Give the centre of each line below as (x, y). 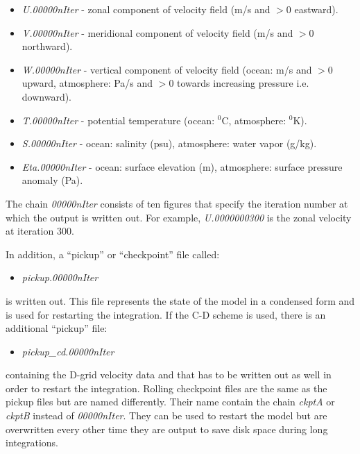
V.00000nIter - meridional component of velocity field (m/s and (157, 32)
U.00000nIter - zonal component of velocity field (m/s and (146, 9)
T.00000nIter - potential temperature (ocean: (118, 120)
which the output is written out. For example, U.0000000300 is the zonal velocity (179, 217)
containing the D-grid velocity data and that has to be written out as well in (169, 375)
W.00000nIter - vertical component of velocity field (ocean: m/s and (167, 69)
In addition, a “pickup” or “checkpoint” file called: (113, 254)
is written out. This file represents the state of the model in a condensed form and (180, 300)
